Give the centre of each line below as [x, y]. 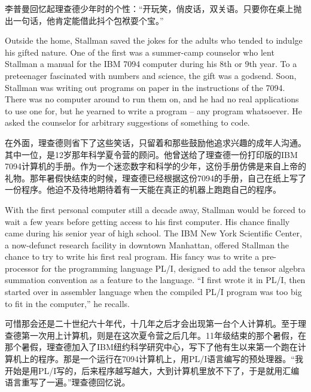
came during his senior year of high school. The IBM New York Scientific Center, [153, 233]
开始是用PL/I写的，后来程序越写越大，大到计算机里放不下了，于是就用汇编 [152, 370]
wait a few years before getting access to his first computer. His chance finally [147, 221]
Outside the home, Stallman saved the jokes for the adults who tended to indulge [154, 40]
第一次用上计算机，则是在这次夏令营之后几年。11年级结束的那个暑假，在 [164, 335]
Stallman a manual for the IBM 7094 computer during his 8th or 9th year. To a [151, 64]
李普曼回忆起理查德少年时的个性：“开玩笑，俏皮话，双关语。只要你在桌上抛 [153, 8]
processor [22, 268]
